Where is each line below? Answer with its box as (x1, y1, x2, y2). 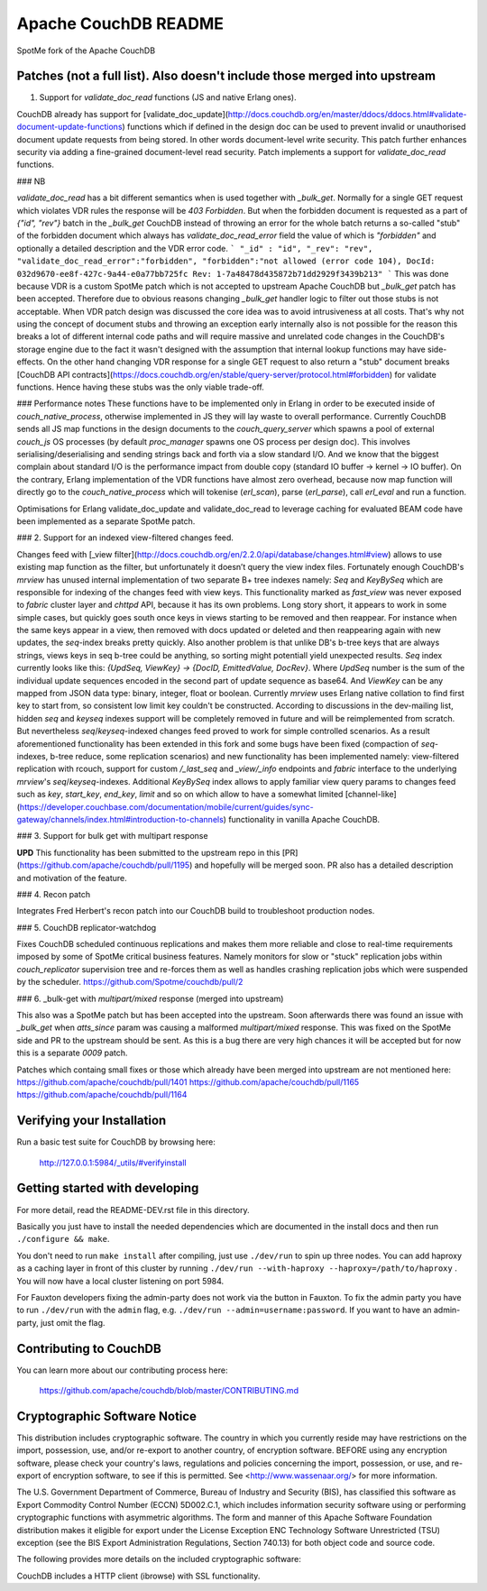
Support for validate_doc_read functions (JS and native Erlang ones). (39, 92, 297, 103)
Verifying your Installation (16, 1113, 167, 1128)
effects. (16, 356, 45, 367)
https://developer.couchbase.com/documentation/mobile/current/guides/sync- (19, 801, 315, 812)
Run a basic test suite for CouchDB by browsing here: (16, 1136, 216, 1147)
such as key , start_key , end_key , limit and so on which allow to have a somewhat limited (16, 789, 344, 800)
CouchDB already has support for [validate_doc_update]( (16, 108, 229, 119)
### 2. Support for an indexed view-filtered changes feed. (16, 532, 234, 543)
